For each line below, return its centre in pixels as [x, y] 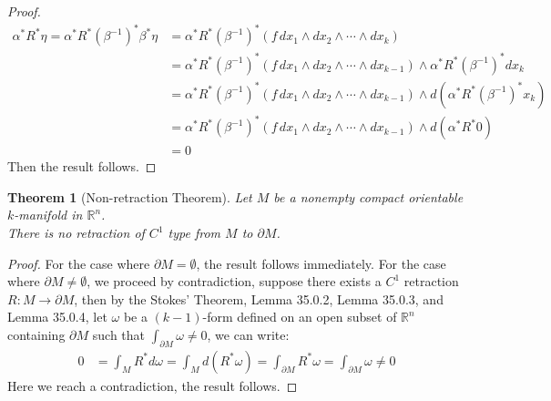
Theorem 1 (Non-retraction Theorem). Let [130, 196]
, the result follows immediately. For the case [321, 263]
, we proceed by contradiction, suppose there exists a [234, 281]
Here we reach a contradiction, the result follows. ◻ [153, 385]
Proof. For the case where [79, 263]
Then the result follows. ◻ [82, 166]
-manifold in [48, 215]
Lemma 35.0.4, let [57, 317]
